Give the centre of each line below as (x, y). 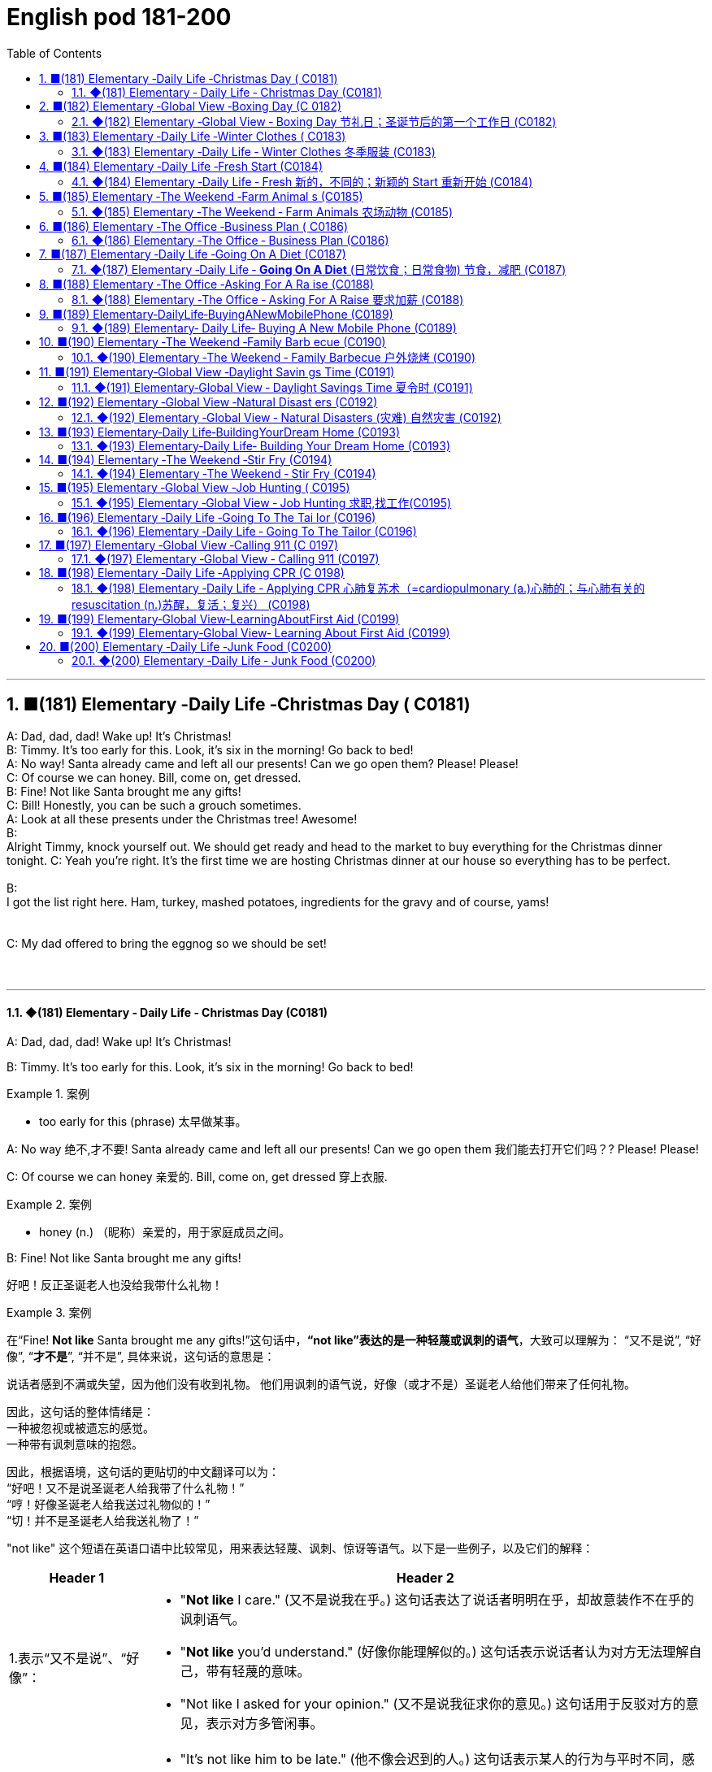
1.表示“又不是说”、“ (68, 1658)
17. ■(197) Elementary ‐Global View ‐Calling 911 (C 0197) (189, 545)
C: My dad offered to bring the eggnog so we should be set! (167, 943)
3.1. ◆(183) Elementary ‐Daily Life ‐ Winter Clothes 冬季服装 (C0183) (254, 151)
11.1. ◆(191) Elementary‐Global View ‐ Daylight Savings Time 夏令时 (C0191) (272, 387)
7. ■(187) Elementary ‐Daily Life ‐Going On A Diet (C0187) (193, 254)
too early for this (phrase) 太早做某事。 (143, 1121)
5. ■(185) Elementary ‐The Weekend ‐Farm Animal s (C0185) (201, 196)
